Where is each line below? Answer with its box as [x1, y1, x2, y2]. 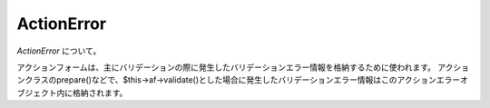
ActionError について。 [16, 45, 102, 56]
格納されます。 [72, 87, 128, 98]
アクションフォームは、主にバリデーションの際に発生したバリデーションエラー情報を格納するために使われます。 [16, 62, 436, 73]
